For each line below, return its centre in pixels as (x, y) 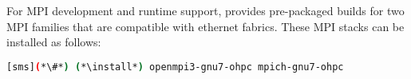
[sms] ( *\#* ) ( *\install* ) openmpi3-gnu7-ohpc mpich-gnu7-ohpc (175, 67)
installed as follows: (54, 42)
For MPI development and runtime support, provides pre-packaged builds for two (205, 10)
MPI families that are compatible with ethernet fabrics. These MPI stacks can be (205, 26)
